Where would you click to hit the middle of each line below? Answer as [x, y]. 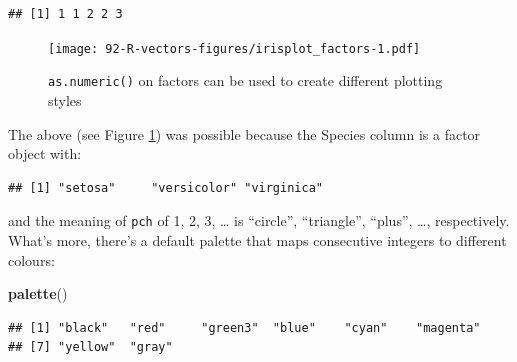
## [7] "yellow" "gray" [90, 347]
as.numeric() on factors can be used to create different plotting [245, 80]
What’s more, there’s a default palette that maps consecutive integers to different [257, 239]
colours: [31, 259]
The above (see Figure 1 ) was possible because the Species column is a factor [244, 133]
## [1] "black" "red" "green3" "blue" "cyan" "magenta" [244, 327]
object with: [45, 153]
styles [65, 99]
